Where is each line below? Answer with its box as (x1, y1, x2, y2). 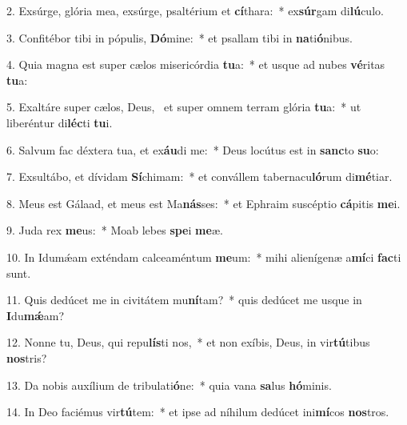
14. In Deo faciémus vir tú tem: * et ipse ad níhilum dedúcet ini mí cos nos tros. (6, 403, 389, 420)
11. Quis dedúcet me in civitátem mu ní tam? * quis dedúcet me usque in (6, 291, 362, 308)
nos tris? (6, 349, 47, 366)
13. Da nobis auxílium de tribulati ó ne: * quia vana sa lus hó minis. (6, 376, 332, 393)
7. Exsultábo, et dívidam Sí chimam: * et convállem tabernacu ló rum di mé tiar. (6, 168, 393, 185)
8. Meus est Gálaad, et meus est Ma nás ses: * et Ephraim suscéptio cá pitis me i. (6, 194, 401, 211)
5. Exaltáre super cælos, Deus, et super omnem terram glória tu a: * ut (6, 98, 361, 115)
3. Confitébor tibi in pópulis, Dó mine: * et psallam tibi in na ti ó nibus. (6, 29, 353, 46)
